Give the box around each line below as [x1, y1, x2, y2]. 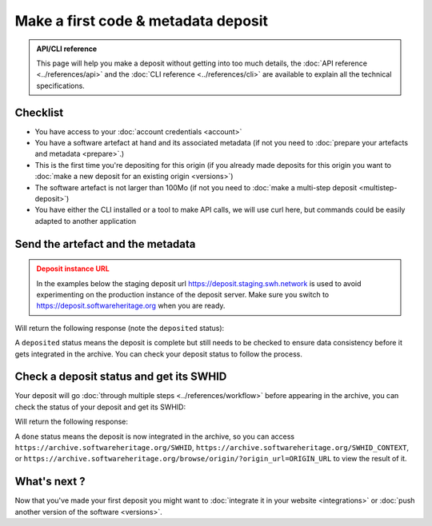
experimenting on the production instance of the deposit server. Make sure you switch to [36, 289, 330, 299]
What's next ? [14, 475, 86, 488]
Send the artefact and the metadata [14, 237, 196, 251]
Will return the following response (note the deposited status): [14, 323, 225, 333]
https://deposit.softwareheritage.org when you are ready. [36, 301, 226, 311]
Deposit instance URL [36, 264, 110, 273]
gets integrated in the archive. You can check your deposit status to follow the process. [14, 349, 303, 359]
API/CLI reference [36, 44, 98, 54]
